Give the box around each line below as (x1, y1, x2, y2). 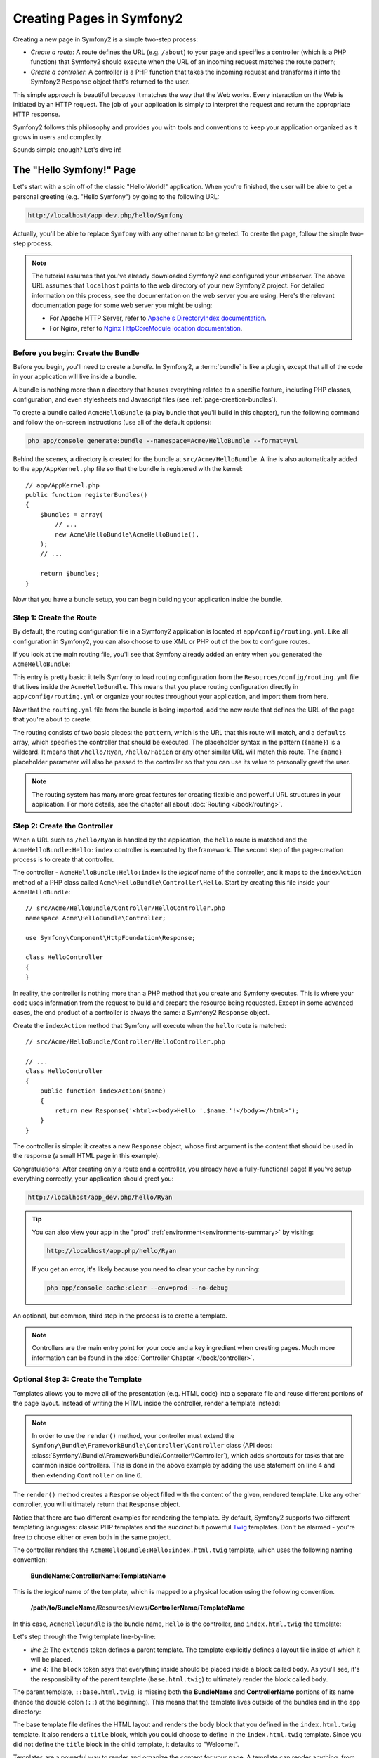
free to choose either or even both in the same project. (13, 1533, 171, 1541)
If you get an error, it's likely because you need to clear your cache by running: (32, 1264, 260, 1273)
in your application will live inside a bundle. (13, 373, 137, 381)
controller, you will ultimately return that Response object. (13, 1500, 181, 1508)
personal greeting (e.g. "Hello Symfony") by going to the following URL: (13, 192, 220, 200)
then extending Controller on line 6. (32, 1470, 142, 1480)
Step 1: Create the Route (13, 612, 98, 622)
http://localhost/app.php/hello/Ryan (46, 1247, 177, 1255)
